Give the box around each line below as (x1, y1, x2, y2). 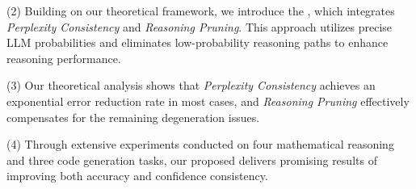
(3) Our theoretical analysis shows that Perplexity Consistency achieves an (6, 77, 376, 94)
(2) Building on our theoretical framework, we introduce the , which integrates (6, 2, 395, 19)
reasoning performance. (6, 49, 121, 66)
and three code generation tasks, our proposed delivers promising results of (6, 151, 377, 168)
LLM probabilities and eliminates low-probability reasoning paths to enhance (6, 34, 389, 51)
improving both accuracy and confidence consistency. (6, 167, 268, 184)
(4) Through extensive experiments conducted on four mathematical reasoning (6, 136, 394, 153)
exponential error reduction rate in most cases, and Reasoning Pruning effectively (6, 92, 410, 109)
